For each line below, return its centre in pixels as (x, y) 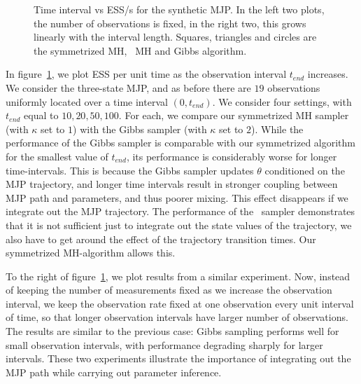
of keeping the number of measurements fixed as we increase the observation (169, 290)
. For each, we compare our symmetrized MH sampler (234, 115)
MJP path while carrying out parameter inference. (114, 372)
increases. (328, 74)
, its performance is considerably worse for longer (232, 156)
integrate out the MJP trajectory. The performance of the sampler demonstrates (180, 211)
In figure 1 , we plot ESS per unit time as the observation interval (146, 74)
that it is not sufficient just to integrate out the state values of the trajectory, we (179, 225)
